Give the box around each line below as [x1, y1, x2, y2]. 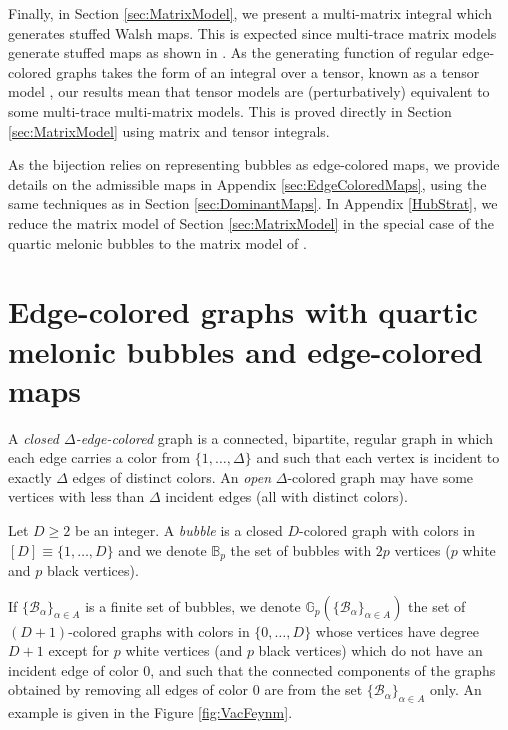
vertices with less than [8, 486, 145, 507]
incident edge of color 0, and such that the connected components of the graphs [8, 659, 496, 680]
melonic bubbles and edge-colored [8, 330, 483, 371]
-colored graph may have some [287, 466, 474, 487]
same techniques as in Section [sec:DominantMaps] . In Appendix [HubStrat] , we [8, 193, 498, 214]
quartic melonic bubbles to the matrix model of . [8, 232, 307, 253]
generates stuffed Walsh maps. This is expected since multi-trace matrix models [8, 22, 497, 43]
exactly [8, 466, 52, 487]
